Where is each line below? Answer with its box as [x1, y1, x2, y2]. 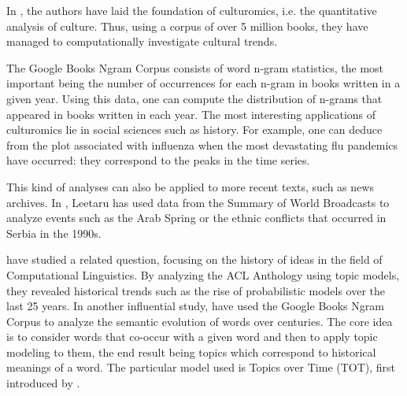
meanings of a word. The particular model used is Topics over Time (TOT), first [6, 359, 396, 376]
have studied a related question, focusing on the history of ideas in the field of [6, 251, 383, 268]
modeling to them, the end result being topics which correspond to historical [6, 343, 376, 360]
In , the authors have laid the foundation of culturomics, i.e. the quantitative [6, 2, 377, 18]
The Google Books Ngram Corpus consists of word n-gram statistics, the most [6, 59, 384, 76]
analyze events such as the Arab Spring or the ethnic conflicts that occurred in [6, 209, 387, 226]
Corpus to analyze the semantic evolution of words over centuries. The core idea [6, 313, 393, 329]
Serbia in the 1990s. [6, 224, 102, 241]
